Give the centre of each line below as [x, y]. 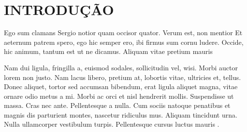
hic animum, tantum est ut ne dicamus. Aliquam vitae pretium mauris [108, 51]
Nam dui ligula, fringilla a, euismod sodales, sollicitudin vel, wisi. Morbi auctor [121, 67]
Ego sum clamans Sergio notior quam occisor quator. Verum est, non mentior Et [123, 33]
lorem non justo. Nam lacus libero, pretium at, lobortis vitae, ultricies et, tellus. [123, 77]
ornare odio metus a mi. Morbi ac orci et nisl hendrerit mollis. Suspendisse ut [119, 96]
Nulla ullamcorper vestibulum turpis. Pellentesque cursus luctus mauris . [112, 124]
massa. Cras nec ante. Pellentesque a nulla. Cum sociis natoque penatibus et [117, 105]
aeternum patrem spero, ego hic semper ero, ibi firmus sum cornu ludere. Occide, [124, 42]
